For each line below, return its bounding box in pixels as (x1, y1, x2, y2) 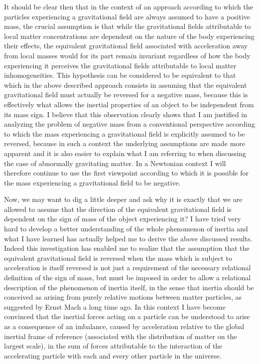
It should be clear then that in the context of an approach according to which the (4, 1, 253, 11)
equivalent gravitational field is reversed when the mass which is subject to (4, 252, 232, 263)
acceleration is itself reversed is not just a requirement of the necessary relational (4, 262, 251, 273)
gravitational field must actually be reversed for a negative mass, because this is (4, 89, 248, 100)
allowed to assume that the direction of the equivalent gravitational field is (4, 203, 232, 214)
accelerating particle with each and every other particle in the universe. (4, 350, 222, 361)
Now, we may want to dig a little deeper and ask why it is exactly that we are (4, 194, 243, 204)
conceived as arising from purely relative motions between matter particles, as (4, 292, 242, 302)
